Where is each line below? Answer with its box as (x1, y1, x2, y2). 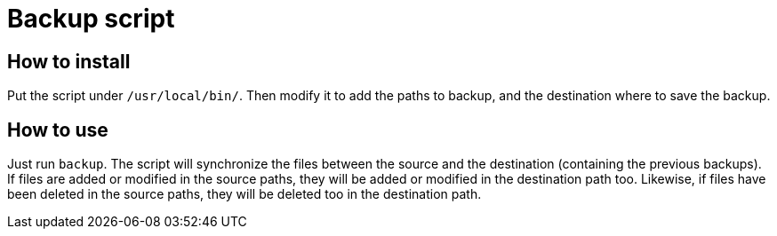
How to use (7, 118, 108, 141)
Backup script (7, 4, 175, 34)
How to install (7, 50, 131, 73)
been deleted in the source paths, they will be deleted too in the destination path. (7, 186, 482, 202)
